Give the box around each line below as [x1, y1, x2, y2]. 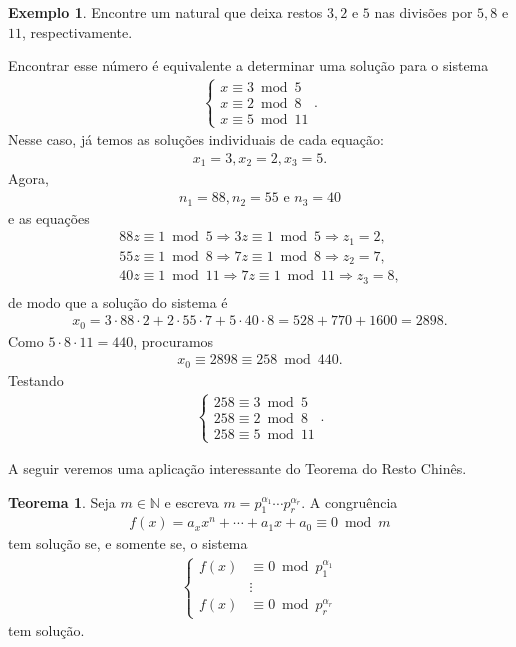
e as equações [8, 207, 90, 228]
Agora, [8, 168, 49, 189]
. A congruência [301, 491, 398, 512]
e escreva [164, 491, 219, 512]
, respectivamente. [22, 21, 133, 42]
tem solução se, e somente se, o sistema [8, 533, 248, 554]
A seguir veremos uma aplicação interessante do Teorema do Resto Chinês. [8, 458, 467, 479]
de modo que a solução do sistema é [8, 291, 228, 312]
